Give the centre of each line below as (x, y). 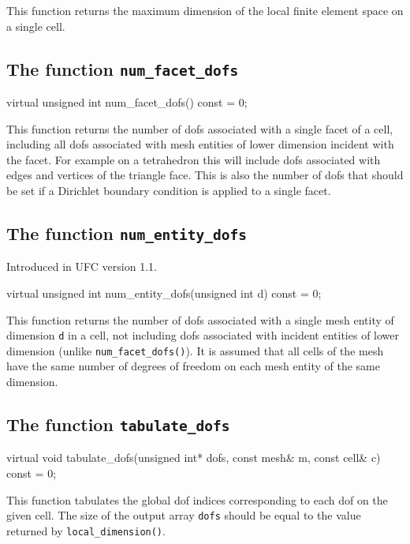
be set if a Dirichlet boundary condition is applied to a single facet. (169, 190)
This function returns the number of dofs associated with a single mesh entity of (200, 319)
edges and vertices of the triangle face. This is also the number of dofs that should (205, 175)
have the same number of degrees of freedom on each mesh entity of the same (193, 366)
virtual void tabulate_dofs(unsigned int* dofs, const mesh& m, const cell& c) (194, 458)
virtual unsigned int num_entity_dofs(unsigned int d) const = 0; (164, 293)
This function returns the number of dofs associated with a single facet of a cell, (200, 128)
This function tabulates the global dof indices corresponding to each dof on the (197, 499)
